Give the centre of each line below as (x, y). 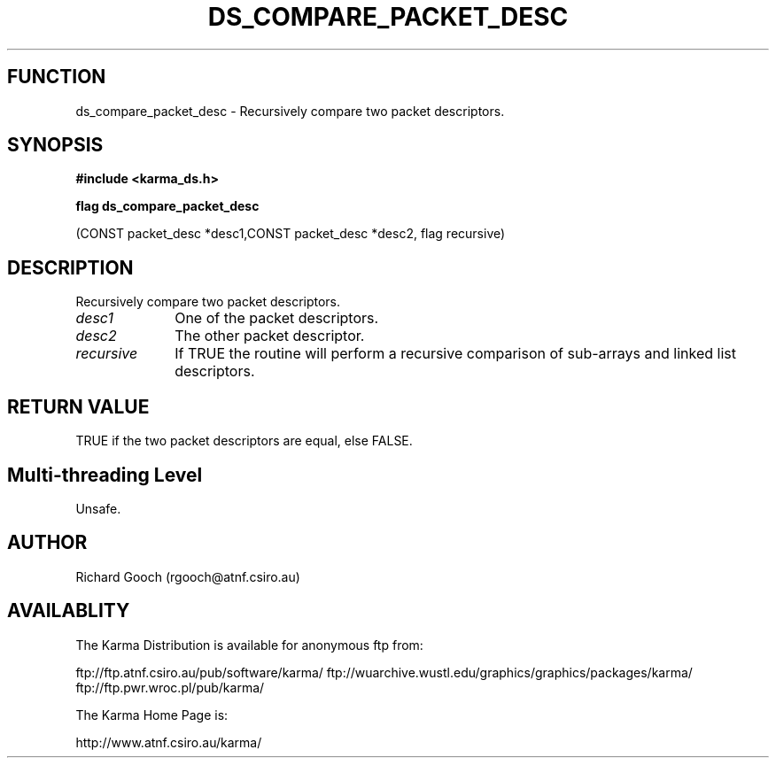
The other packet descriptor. (270, 336)
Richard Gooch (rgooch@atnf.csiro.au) (188, 576)
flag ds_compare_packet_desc (167, 206)
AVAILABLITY (69, 611)
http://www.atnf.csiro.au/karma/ (169, 742)
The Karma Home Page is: (152, 715)
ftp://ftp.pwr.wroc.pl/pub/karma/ (170, 687)
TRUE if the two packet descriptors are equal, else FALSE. (244, 441)
